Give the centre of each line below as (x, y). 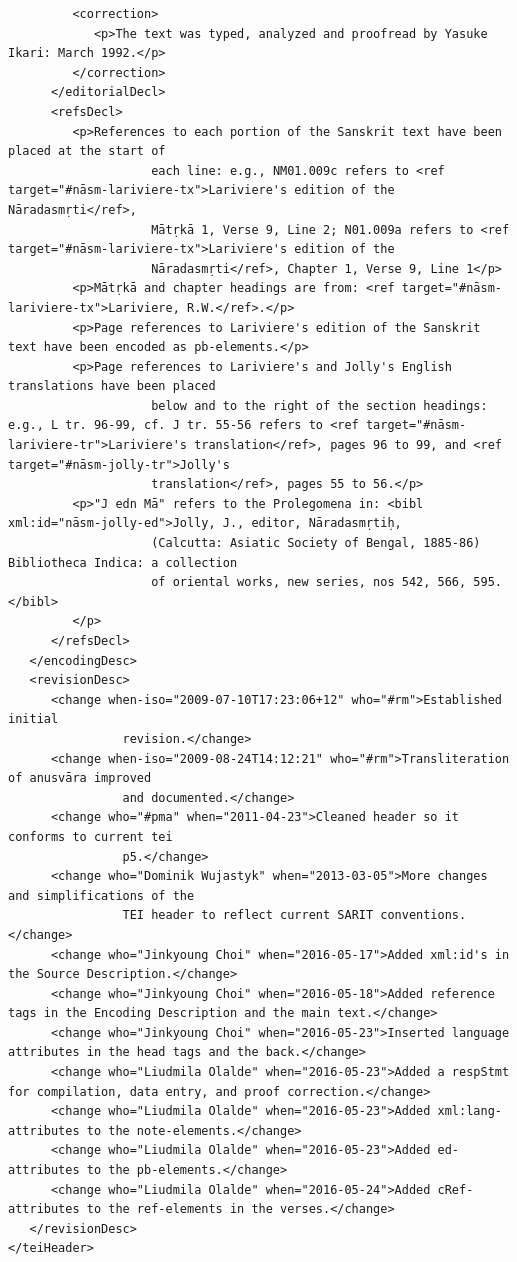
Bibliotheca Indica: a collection (123, 562)
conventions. (423, 915)
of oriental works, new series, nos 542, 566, (309, 582)
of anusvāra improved (80, 778)
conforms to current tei (90, 836)
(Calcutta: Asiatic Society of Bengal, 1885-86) (316, 543)
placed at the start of (87, 151)
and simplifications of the (101, 895)
